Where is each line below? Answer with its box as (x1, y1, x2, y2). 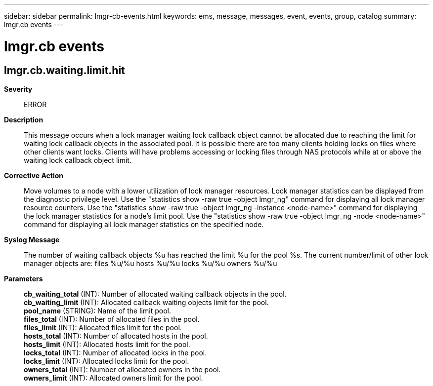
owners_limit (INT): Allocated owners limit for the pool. (24, 373, 203, 382)
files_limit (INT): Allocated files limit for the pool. (24, 323, 182, 332)
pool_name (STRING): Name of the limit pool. (24, 306, 171, 315)
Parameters (4, 274, 43, 283)
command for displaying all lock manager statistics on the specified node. (24, 220, 264, 229)
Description (4, 115, 43, 124)
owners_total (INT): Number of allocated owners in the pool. (24, 365, 221, 374)
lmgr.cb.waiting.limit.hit (4, 64, 125, 77)
